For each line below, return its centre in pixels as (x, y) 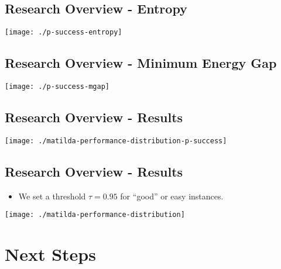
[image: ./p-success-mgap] (57, 87)
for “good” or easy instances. (172, 196)
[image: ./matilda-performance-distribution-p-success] (116, 141)
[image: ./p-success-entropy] (64, 32)
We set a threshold (52, 196)
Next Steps (50, 254)
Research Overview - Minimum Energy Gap (141, 63)
